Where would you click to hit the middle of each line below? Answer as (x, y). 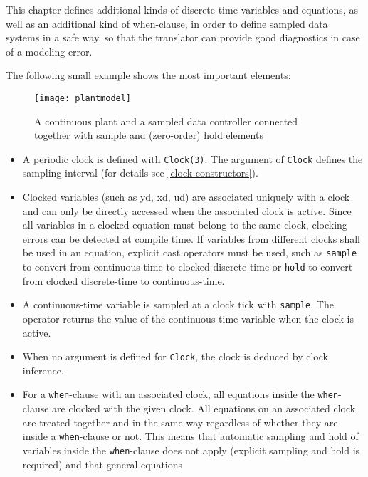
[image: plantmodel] (83, 98)
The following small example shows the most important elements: (148, 75)
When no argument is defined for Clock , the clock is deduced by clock (175, 356)
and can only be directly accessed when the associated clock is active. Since (187, 210)
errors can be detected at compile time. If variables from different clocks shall (191, 238)
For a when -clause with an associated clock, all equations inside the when (180, 394)
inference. (43, 370)
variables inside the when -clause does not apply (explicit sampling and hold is (191, 450)
